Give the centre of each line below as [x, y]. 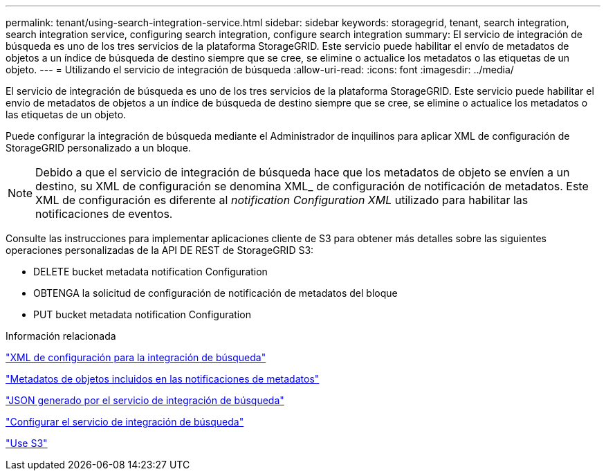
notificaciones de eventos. [104, 214]
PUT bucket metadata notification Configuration [142, 314]
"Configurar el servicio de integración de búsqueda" [125, 422]
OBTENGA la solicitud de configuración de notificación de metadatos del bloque [215, 293]
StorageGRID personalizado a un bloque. [98, 148]
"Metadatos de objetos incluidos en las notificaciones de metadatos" [163, 379]
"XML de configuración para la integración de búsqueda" [136, 357]
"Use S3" [27, 443]
